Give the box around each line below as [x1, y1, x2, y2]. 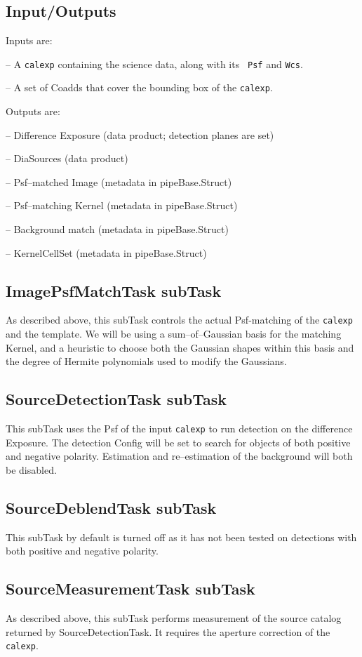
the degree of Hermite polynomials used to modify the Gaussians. [6, 354, 287, 369]
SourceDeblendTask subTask [6, 496, 217, 518]
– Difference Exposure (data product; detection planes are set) [6, 127, 274, 142]
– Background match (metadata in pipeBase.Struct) [6, 222, 229, 237]
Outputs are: [6, 104, 60, 119]
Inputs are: [6, 33, 53, 48]
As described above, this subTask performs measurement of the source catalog [6, 611, 342, 625]
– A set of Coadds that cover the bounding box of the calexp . [6, 80, 273, 95]
